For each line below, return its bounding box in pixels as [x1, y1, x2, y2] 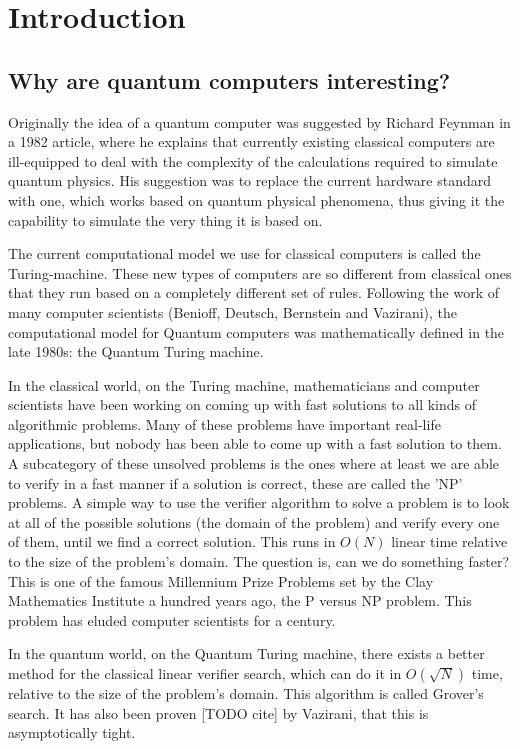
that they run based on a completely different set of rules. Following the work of [8, 282, 499, 303]
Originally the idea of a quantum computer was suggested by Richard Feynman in [8, 111, 511, 132]
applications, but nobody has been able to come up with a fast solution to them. [8, 433, 502, 454]
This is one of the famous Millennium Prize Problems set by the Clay [8, 570, 434, 591]
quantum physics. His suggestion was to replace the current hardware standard [8, 170, 491, 191]
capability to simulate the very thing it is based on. [8, 209, 323, 230]
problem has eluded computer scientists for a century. [8, 609, 336, 630]
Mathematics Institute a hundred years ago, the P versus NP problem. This [8, 590, 472, 611]
